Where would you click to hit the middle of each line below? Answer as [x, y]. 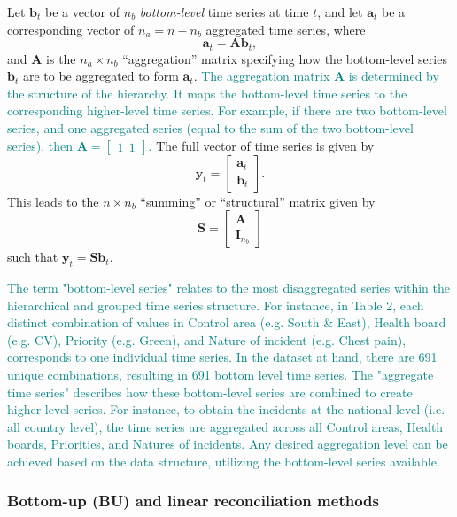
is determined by [394, 76]
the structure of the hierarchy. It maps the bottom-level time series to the [207, 93]
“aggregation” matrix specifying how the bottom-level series [285, 58]
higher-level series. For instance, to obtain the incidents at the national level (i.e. [226, 409]
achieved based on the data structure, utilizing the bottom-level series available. [224, 461]
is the [61, 58]
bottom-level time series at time [224, 12]
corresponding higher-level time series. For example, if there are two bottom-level [227, 110]
